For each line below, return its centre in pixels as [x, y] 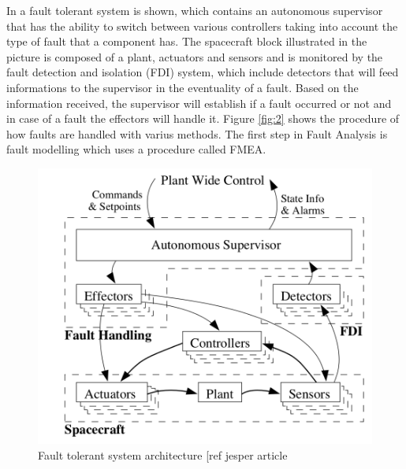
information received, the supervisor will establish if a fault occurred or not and [199, 103]
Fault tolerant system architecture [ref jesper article [163, 454]
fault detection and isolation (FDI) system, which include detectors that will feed [203, 72]
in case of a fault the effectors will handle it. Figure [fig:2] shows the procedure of [203, 118]
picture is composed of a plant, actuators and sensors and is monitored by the [195, 56]
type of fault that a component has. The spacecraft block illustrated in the [187, 41]
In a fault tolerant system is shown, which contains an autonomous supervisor [195, 10]
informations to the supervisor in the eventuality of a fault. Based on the [183, 87]
